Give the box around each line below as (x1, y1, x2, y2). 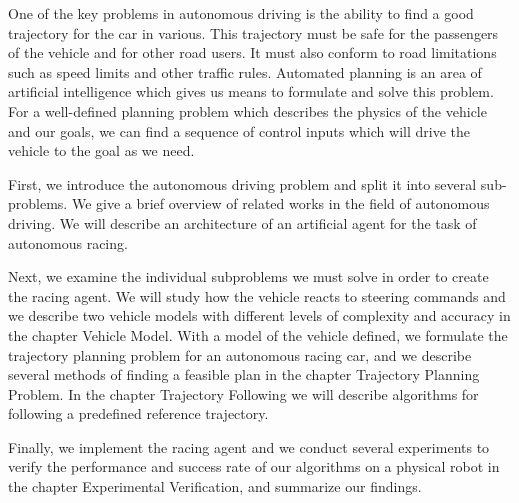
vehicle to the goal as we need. (8, 140, 195, 161)
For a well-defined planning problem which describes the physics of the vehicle (8, 100, 487, 121)
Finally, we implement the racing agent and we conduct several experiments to (8, 436, 490, 457)
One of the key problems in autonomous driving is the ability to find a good (8, 3, 474, 23)
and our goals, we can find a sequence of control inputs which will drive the (8, 120, 470, 141)
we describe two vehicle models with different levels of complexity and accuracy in (8, 305, 511, 326)
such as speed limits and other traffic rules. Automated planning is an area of (8, 61, 482, 82)
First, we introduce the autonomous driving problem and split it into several (8, 173, 477, 194)
